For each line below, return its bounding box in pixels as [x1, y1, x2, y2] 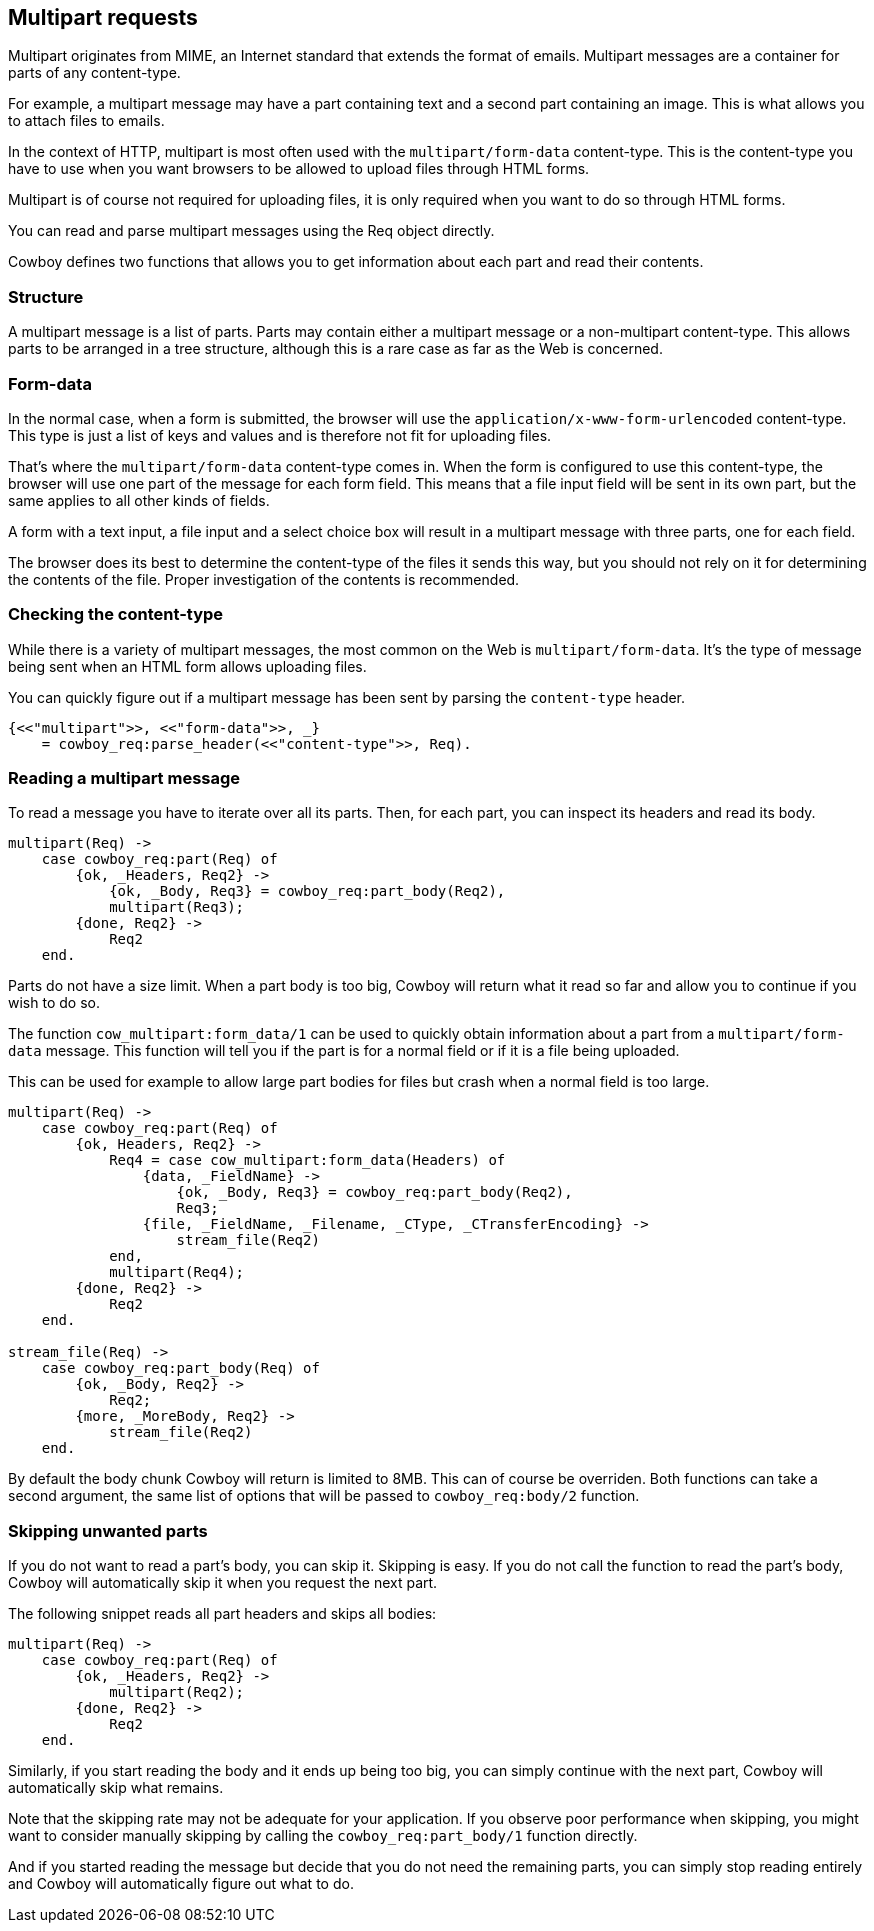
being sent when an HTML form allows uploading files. [8, 657, 367, 675]
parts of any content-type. [8, 64, 181, 82]
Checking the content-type [8, 604, 224, 625]
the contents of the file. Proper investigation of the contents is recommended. [8, 570, 520, 588]
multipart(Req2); [109, 1684, 245, 1701]
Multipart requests [8, 5, 198, 30]
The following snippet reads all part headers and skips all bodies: [8, 1605, 437, 1623]
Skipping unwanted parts [8, 1520, 208, 1541]
